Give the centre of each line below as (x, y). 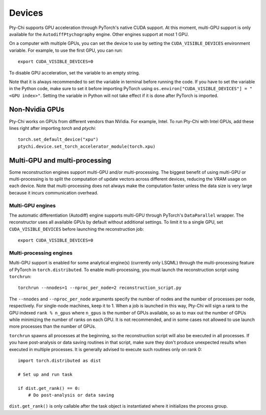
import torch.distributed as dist (59, 360)
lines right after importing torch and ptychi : (52, 128)
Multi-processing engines (41, 253)
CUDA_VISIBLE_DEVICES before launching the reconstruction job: (77, 229)
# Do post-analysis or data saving (71, 395)
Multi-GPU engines (33, 205)
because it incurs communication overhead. (54, 192)
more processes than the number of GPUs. (52, 326)
